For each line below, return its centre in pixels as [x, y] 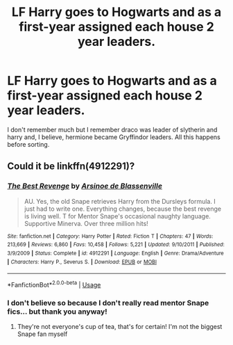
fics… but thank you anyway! [57, 312]
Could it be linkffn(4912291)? [71, 167]
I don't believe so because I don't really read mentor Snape [108, 303]
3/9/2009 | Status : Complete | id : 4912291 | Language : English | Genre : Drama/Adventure [115, 253]
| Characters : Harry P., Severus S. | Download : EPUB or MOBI [82, 262]
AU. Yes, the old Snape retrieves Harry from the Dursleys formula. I [120, 201]
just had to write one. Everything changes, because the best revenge [123, 209]
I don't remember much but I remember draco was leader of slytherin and [112, 129]
